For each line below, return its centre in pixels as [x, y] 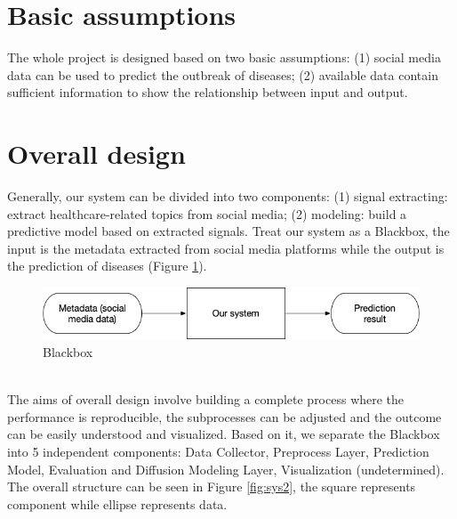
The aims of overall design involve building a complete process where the [206, 399]
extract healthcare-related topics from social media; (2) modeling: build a [207, 213]
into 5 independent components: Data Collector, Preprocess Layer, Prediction [218, 452]
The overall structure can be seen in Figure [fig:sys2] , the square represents [212, 487]
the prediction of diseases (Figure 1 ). [107, 266]
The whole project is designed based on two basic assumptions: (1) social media [224, 57]
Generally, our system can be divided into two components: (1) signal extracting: [228, 196]
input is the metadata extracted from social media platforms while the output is [226, 248]
